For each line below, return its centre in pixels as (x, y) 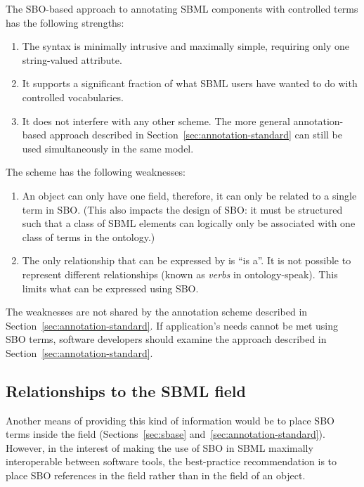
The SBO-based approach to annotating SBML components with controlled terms (182, 8)
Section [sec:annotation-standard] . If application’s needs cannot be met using (172, 325)
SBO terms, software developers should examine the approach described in (166, 339)
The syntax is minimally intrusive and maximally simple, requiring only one (186, 46)
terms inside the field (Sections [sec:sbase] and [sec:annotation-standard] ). (165, 434)
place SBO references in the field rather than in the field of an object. (156, 475)
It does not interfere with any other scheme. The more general (156, 121)
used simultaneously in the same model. (108, 148)
